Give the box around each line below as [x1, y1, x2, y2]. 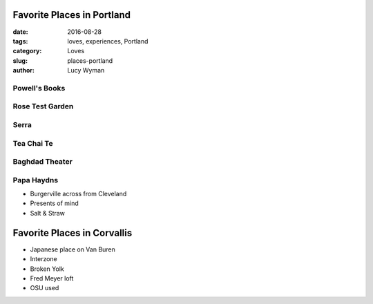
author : [12, 66, 35, 75]
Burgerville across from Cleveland [30, 190, 127, 198]
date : [12, 28, 28, 36]
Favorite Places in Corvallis [12, 227, 133, 238]
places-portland [67, 56, 113, 65]
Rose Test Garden [12, 102, 74, 111]
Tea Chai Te [12, 138, 53, 148]
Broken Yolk [30, 265, 65, 273]
